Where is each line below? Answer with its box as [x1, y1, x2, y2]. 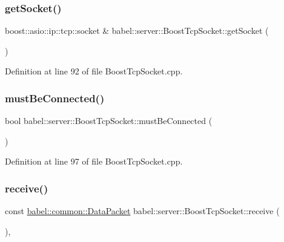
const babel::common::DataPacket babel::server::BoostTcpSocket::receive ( [5, 204, 280, 217]
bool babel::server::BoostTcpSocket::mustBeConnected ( [5, 114, 213, 127]
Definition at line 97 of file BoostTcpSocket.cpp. [5, 155, 183, 168]
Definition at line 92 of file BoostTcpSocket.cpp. [5, 65, 183, 77]
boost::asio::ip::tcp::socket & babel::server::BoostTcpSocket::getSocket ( [5, 24, 269, 37]
